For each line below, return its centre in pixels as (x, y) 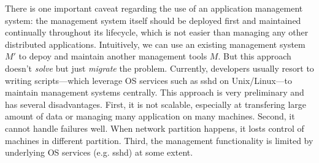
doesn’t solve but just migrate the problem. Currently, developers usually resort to (159, 68)
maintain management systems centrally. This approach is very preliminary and (155, 92)
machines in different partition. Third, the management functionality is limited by (159, 140)
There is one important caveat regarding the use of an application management (154, 8)
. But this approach (255, 56)
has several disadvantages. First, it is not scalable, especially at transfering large (156, 104)
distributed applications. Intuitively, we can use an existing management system (155, 44)
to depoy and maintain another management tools (113, 56)
